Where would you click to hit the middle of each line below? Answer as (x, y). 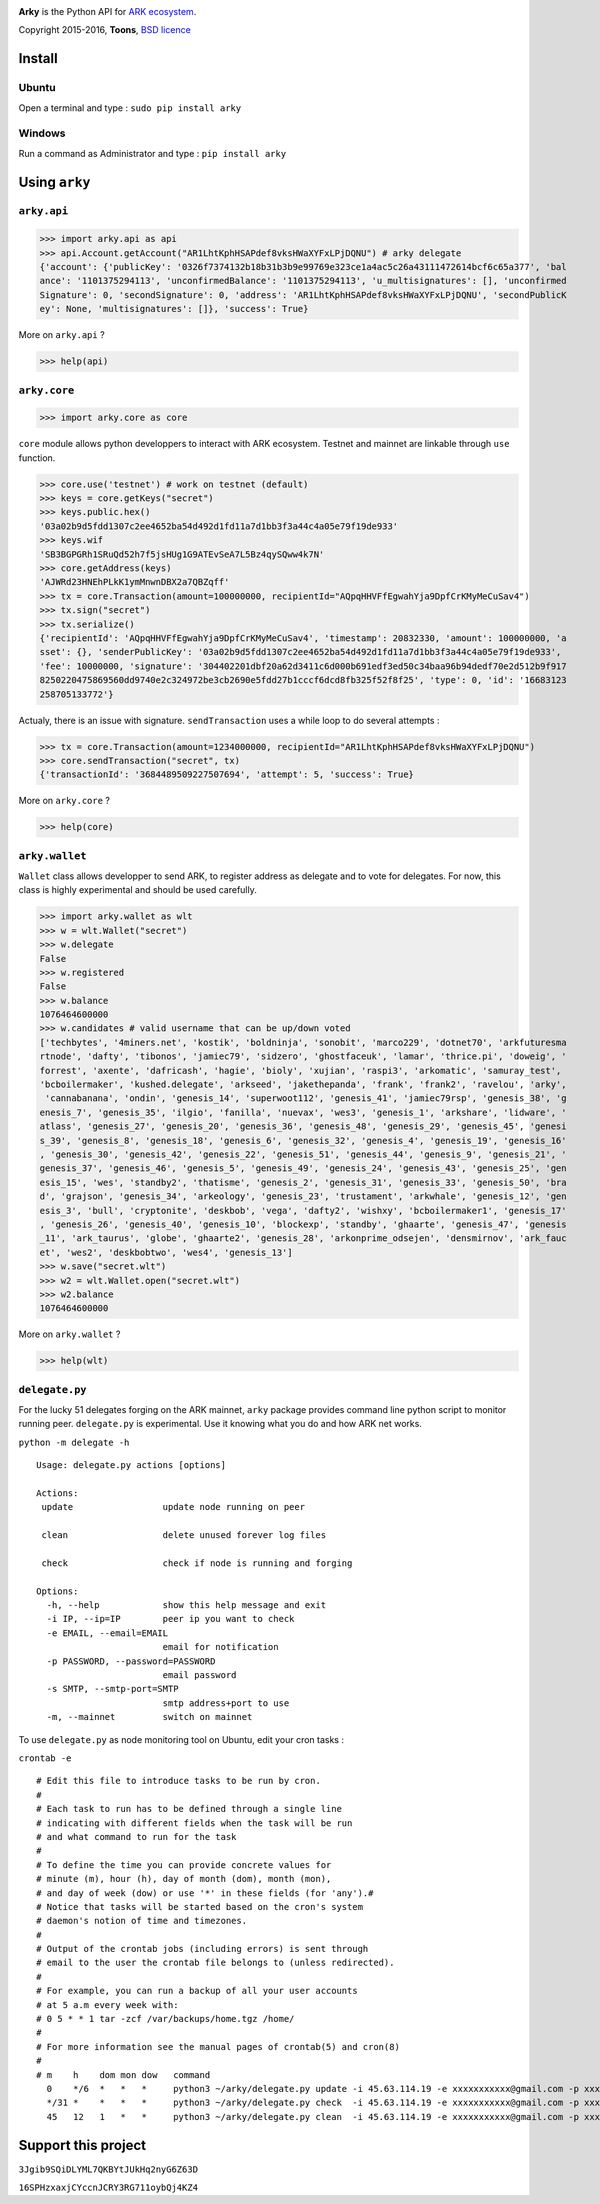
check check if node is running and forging (197, 1563)
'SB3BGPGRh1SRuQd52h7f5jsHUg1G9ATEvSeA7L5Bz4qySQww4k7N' (182, 554)
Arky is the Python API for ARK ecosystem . (107, 11)
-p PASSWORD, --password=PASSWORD (131, 1661)
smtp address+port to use (226, 1703)
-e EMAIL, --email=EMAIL (107, 1633)
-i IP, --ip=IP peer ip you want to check (170, 1619)
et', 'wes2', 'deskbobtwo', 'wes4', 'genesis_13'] (166, 1252)
